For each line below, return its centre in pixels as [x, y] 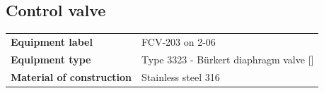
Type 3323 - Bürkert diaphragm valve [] [228, 59]
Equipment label [52, 41]
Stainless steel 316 [181, 76]
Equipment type [51, 59]
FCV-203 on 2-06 [179, 41]
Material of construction [71, 76]
